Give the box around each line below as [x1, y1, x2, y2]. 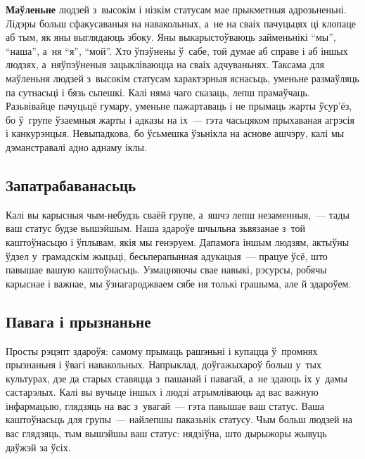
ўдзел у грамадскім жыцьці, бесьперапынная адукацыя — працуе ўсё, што [6, 248, 328, 263]
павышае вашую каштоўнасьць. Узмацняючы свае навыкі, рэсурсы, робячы [6, 262, 327, 277]
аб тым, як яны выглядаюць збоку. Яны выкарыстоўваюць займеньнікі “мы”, [6, 30, 336, 44]
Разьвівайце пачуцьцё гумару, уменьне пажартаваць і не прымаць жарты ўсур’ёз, [6, 98, 352, 113]
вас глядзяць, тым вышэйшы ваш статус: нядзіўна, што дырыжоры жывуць [6, 426, 327, 441]
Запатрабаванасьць [6, 174, 136, 195]
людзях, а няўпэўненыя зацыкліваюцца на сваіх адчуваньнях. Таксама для [6, 57, 324, 72]
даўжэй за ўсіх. [6, 439, 71, 454]
